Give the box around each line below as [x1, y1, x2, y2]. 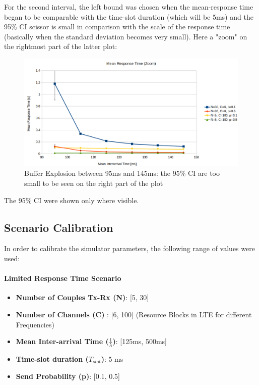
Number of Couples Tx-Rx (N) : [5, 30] [16, 292, 149, 303]
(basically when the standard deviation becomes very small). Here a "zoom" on [4, 31, 247, 41]
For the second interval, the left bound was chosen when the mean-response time [4, 2, 253, 12]
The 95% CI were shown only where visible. [4, 195, 139, 205]
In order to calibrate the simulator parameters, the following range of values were [4, 243, 255, 254]
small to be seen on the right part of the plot [24, 177, 163, 188]
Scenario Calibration [4, 219, 113, 235]
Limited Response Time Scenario [4, 273, 121, 283]
